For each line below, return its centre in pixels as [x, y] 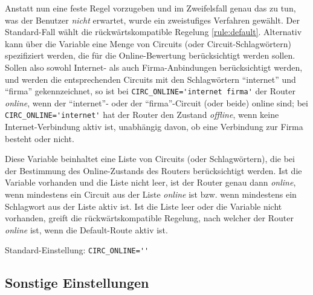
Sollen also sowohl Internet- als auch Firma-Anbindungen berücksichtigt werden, [154, 67]
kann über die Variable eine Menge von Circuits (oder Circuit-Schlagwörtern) [148, 43]
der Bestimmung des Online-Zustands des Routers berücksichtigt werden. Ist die [153, 170]
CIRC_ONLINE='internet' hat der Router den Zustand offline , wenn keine [142, 115]
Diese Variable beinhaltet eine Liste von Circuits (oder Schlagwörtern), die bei [150, 159]
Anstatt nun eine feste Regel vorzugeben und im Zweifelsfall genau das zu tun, [150, 8]
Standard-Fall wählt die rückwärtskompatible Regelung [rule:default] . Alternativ [153, 32]
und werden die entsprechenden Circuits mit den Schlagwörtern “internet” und [150, 79]
